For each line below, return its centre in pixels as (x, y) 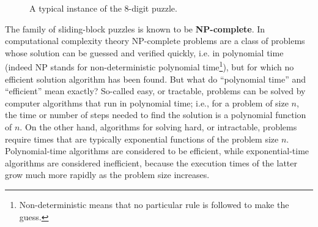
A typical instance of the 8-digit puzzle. (103, 8)
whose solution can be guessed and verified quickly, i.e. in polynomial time (144, 52)
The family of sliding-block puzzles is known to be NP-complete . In (135, 28)
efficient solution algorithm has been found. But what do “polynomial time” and (155, 79)
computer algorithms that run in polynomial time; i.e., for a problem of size (147, 102)
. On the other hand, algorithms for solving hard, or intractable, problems (158, 127)
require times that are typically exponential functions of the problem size (142, 139)
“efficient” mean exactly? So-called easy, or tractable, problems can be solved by (155, 91)
